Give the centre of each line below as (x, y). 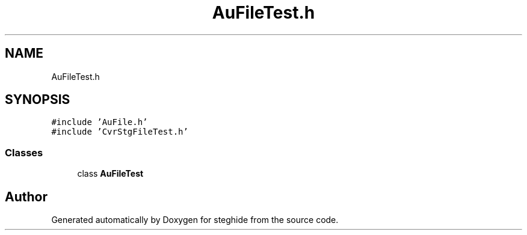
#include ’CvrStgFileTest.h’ (120, 132)
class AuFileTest (110, 174)
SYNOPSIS (38, 100)
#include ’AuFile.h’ (100, 122)
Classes (24, 152)
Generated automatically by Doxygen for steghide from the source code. (195, 220)
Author (26, 197)
